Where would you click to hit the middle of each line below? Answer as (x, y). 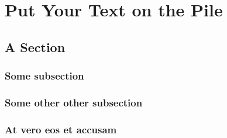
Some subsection (44, 76)
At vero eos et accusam (61, 129)
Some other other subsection (74, 102)
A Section (35, 46)
